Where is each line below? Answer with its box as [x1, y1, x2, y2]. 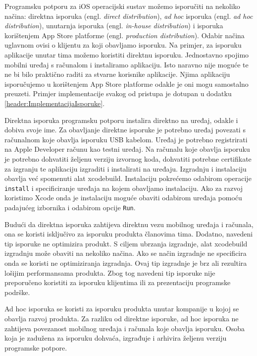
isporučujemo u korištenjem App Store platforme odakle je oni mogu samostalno [4, 78, 249, 89]
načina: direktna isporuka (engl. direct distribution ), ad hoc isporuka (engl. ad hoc [4, 10, 253, 21]
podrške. [4, 287, 30, 297]
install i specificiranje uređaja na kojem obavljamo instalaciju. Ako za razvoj [4, 182, 243, 193]
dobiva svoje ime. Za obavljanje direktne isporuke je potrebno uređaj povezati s [4, 124, 246, 135]
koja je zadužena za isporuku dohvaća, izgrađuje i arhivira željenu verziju [4, 333, 227, 343]
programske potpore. [4, 342, 67, 353]
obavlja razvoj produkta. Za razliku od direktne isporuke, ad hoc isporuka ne [4, 313, 239, 323]
